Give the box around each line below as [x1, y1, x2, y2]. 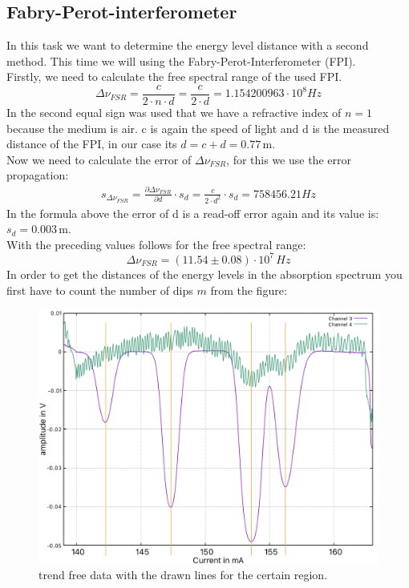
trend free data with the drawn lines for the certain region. [38, 566, 328, 583]
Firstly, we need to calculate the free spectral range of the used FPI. [6, 68, 342, 85]
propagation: [6, 167, 69, 183]
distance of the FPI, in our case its [6, 135, 177, 152]
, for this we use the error [226, 151, 351, 167]
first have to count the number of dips [6, 281, 193, 298]
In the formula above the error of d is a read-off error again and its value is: [6, 204, 379, 221]
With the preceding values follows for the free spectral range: [6, 236, 306, 252]
